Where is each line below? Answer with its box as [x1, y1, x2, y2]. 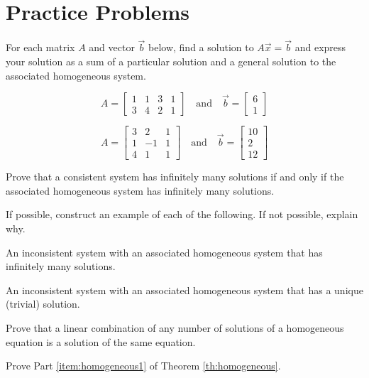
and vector [89, 40, 135, 55]
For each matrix [6, 40, 75, 55]
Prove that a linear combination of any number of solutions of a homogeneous [6, 320, 344, 335]
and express [294, 40, 346, 55]
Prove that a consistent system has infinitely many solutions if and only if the [6, 169, 344, 184]
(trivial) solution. [6, 296, 80, 311]
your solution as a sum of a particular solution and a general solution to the [6, 53, 336, 68]
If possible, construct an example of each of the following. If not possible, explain [6, 207, 358, 222]
